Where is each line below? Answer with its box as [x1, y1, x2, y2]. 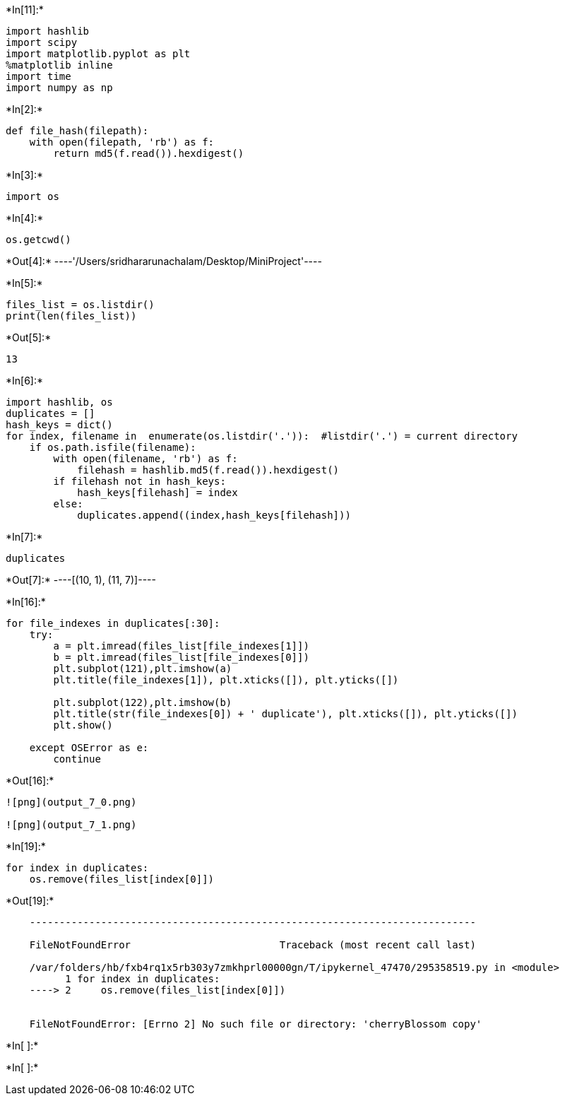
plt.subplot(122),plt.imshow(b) [53, 697, 232, 708]
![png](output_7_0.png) [6, 796, 137, 808]
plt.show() [53, 719, 113, 731]
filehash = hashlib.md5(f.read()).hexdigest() [77, 464, 340, 476]
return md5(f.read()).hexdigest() [53, 148, 244, 159]
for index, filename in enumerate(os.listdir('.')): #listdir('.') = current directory [6, 430, 518, 442]
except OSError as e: [29, 742, 149, 753]
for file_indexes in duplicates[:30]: [6, 618, 220, 629]
